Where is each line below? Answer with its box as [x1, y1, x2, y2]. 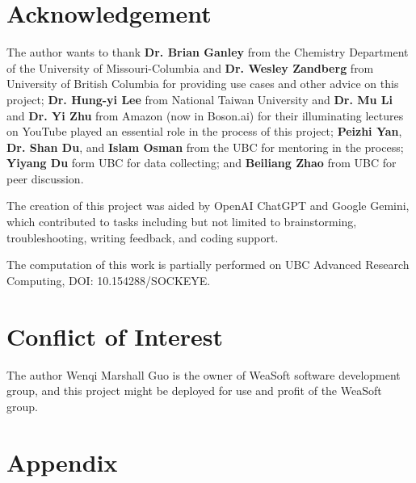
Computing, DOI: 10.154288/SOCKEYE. [6, 271, 211, 288]
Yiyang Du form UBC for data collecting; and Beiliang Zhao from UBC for [6, 154, 397, 171]
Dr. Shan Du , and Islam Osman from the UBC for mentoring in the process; [6, 138, 404, 155]
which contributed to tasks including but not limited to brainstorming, [6, 213, 357, 230]
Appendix [6, 445, 118, 478]
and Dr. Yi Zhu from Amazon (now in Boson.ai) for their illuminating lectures [6, 107, 404, 124]
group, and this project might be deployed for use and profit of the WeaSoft [6, 382, 382, 399]
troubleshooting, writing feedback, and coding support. [6, 229, 279, 246]
